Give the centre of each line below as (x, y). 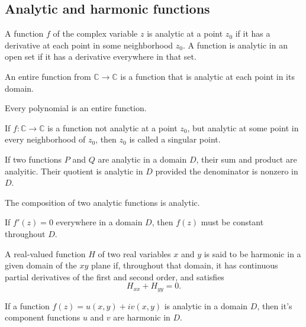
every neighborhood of (45, 139)
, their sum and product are (247, 159)
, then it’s (275, 305)
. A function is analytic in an (235, 45)
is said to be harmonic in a (252, 253)
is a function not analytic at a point (112, 127)
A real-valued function (45, 253)
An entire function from (48, 76)
